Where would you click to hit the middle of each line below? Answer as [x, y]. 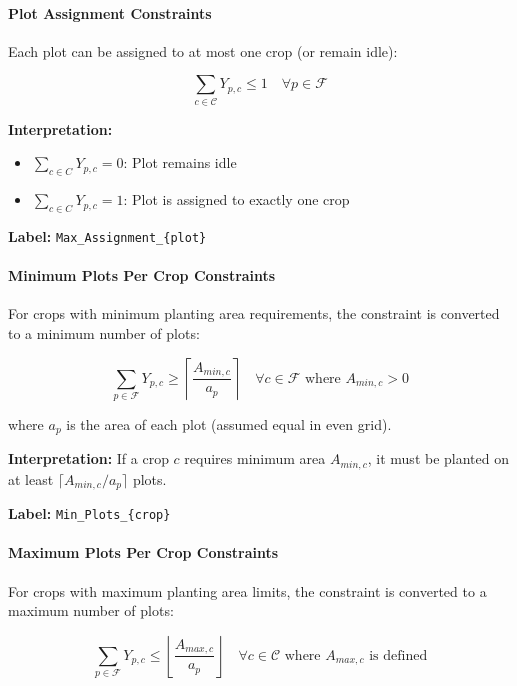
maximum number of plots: [91, 610]
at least [31, 478]
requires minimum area [255, 458]
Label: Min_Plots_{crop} [89, 513]
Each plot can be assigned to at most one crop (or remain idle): [203, 50]
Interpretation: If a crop [88, 458]
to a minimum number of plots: [104, 332]
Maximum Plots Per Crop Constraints [143, 552]
